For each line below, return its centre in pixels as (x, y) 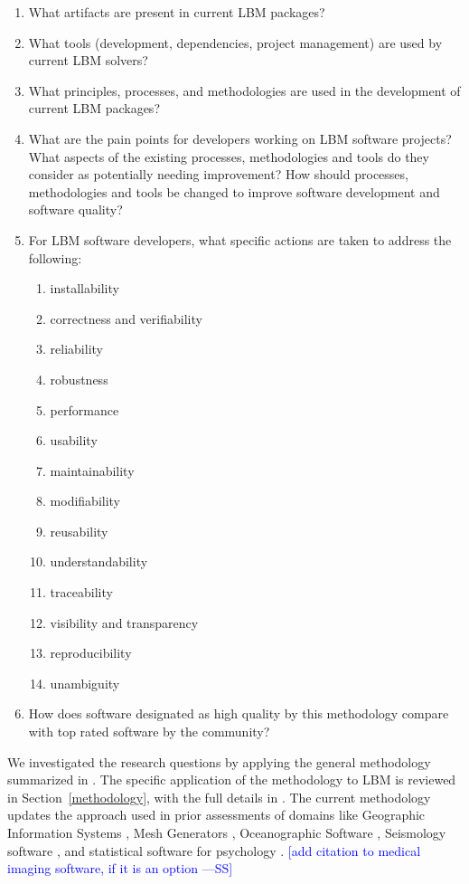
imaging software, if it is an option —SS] (120, 868)
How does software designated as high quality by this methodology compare (239, 713)
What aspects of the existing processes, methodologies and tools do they (229, 156)
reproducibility (91, 653)
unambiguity (85, 683)
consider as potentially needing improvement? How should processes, (218, 174)
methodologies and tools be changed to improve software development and (234, 191)
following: (55, 257)
